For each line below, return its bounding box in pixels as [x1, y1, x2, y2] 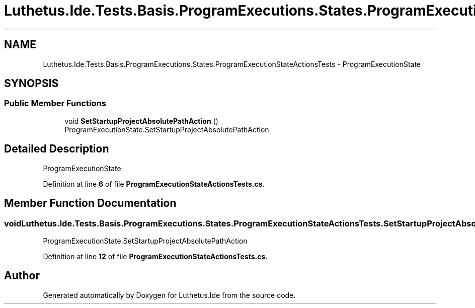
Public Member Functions [4, 98, 106, 109]
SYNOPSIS [4, 77, 59, 90]
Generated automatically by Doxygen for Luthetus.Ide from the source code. [43, 290, 296, 299]
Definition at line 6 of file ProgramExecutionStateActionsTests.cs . [43, 179, 265, 188]
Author [4, 269, 40, 282]
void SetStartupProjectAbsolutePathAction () [64, 116, 218, 125]
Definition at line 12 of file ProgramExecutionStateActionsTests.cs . [43, 252, 268, 261]
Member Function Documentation [4, 197, 177, 210]
